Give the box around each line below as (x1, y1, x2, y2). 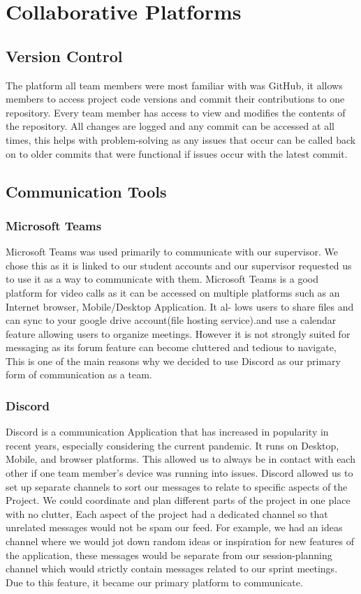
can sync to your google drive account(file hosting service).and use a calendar (6, 313, 337, 327)
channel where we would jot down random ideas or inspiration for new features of (6, 534, 355, 549)
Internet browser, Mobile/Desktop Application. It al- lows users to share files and (6, 299, 354, 313)
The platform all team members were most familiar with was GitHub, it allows (6, 77, 343, 92)
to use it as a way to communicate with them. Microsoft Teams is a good (6, 272, 318, 286)
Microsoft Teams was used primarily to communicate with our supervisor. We (6, 244, 338, 259)
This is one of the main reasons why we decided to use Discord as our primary (6, 353, 341, 368)
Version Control (6, 45, 123, 66)
